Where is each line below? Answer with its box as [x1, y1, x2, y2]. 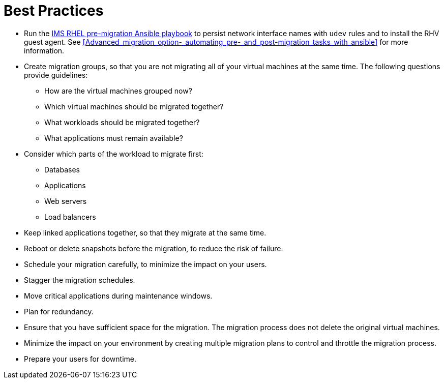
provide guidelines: [24, 70, 88, 79]
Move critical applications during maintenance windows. [24, 291, 213, 300]
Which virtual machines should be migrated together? [44, 102, 224, 111]
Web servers [44, 196, 87, 205]
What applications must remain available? [44, 133, 183, 142]
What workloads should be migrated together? [44, 117, 200, 127]
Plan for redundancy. [24, 307, 94, 316]
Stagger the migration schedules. [24, 275, 135, 284]
